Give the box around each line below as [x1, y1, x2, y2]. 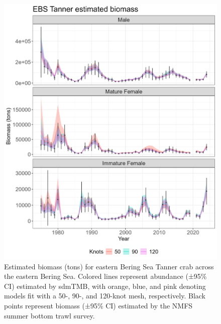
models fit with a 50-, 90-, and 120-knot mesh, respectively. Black [4, 290, 205, 301]
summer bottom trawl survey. [4, 310, 95, 320]
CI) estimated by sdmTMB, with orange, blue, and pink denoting [4, 280, 206, 291]
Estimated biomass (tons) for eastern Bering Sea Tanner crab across [4, 261, 214, 271]
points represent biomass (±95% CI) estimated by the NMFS [4, 300, 193, 310]
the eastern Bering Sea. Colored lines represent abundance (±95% [4, 271, 207, 281]
